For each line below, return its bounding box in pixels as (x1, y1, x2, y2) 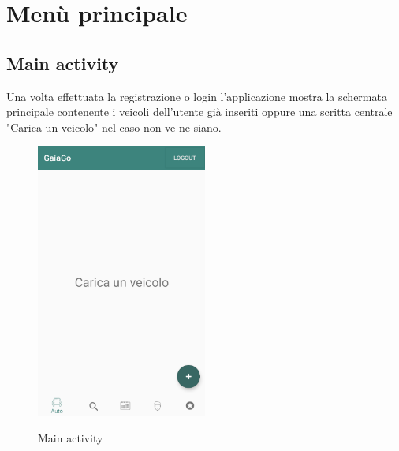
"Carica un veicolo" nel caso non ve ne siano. (6, 118, 222, 135)
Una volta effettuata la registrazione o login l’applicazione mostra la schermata (6, 88, 387, 104)
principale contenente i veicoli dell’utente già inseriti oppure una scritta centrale (6, 103, 393, 120)
